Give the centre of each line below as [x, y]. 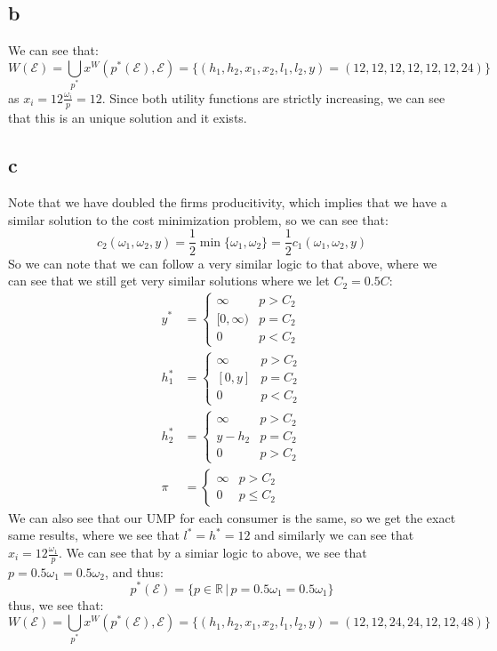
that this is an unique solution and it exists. [128, 117]
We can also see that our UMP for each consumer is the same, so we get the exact [232, 517]
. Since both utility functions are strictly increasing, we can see [273, 97]
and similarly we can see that [334, 535]
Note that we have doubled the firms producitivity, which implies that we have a [228, 202]
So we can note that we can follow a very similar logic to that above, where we [223, 263]
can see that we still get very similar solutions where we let [169, 281]
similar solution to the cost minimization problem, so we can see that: [198, 219]
